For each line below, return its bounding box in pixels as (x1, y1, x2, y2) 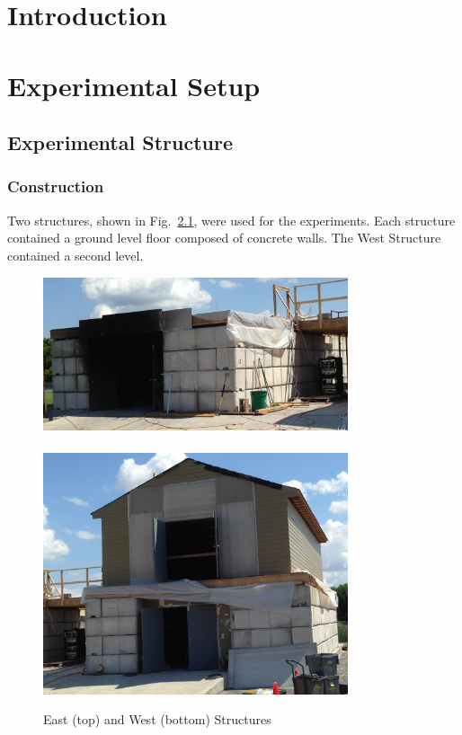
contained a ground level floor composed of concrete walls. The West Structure (7, 228, 441, 247)
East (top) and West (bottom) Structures (43, 710, 271, 729)
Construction (7, 175, 104, 198)
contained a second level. (7, 245, 144, 264)
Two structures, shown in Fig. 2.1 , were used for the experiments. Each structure (7, 210, 456, 229)
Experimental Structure (7, 128, 233, 156)
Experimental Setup (7, 66, 261, 103)
